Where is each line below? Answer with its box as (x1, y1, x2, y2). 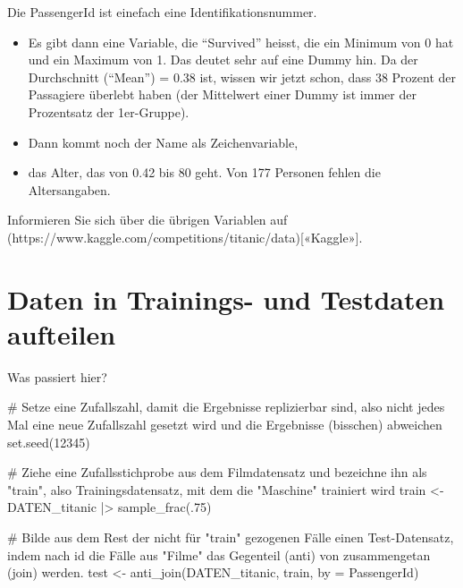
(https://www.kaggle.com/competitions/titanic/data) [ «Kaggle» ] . (7, 227, 363, 246)
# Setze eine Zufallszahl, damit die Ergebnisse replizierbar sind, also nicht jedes (7, 397, 445, 416)
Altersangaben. (28, 180, 111, 199)
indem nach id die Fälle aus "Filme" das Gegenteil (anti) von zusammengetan (7, 545, 431, 564)
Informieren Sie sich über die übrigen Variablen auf (7, 210, 288, 229)
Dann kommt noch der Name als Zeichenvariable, (28, 132, 299, 151)
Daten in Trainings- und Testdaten (7, 280, 445, 317)
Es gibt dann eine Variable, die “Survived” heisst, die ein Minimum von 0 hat (28, 32, 454, 51)
